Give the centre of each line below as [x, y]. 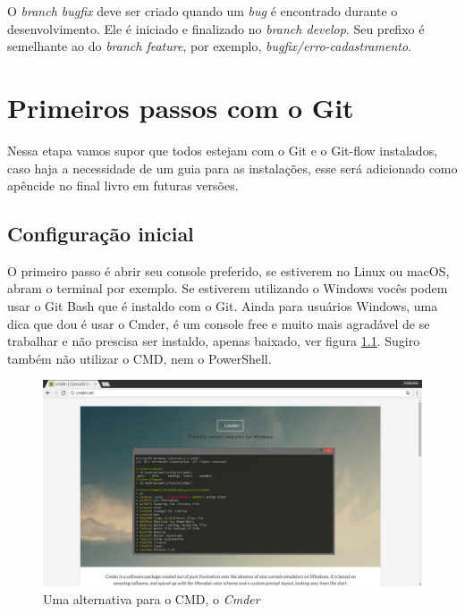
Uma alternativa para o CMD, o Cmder [152, 598]
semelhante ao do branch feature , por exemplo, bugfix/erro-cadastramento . [209, 46]
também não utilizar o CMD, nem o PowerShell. [139, 358]
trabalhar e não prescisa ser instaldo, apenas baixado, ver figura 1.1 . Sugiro [214, 341]
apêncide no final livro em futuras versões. [123, 185]
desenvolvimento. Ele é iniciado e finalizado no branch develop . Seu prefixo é [216, 28]
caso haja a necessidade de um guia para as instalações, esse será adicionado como [232, 168]
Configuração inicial [101, 234]
